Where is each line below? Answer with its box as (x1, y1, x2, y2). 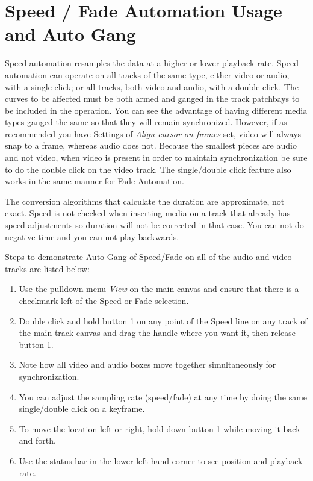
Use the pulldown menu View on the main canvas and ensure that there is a (19, 282, 299, 295)
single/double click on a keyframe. (19, 402, 145, 415)
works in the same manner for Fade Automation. (5, 175, 184, 187)
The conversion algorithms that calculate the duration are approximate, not (5, 194, 285, 207)
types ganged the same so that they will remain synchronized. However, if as (5, 116, 287, 128)
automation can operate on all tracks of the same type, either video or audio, (5, 68, 290, 81)
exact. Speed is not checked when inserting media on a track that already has (5, 206, 291, 219)
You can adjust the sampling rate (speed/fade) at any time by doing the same (19, 390, 308, 403)
